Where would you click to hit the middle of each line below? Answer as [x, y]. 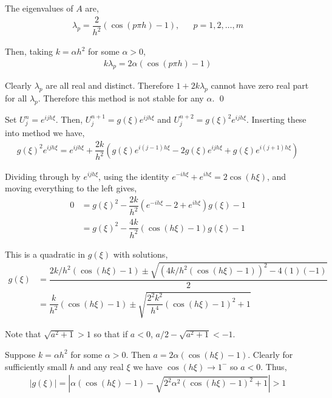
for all [16, 98]
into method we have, [45, 133]
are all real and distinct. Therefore [110, 85]
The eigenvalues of [39, 8]
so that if [111, 334]
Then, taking [29, 51]
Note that [23, 334]
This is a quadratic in [45, 254]
